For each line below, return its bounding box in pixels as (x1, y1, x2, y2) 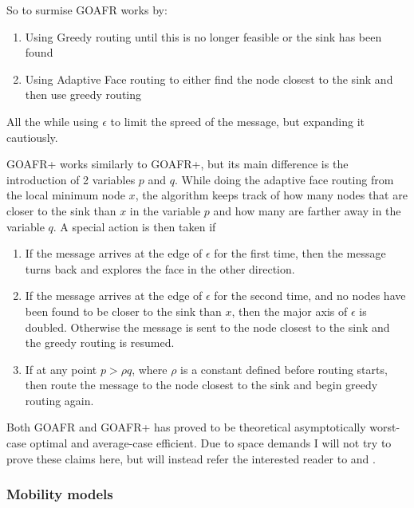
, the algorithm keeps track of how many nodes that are (135, 187, 408, 203)
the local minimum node (6, 187, 125, 203)
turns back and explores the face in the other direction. (25, 260, 295, 277)
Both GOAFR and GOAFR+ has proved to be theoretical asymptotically (6, 419, 366, 435)
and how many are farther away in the (213, 202, 401, 219)
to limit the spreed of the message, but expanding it (110, 112, 365, 129)
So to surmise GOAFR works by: (6, 2, 168, 18)
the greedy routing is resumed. (25, 334, 175, 351)
